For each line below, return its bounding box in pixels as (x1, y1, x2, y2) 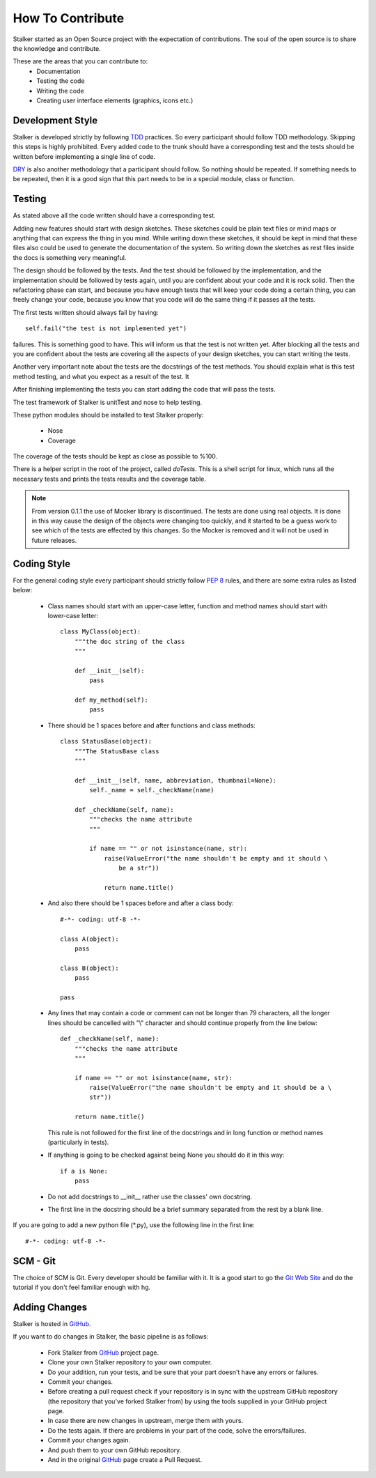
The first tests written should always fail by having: (13, 308, 159, 316)
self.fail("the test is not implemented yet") (25, 325, 187, 332)
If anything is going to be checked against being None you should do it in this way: (47, 1150, 285, 1160)
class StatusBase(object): (60, 737, 152, 746)
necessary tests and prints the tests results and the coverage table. (13, 475, 207, 483)
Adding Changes (13, 1301, 88, 1313)
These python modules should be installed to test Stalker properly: (13, 410, 204, 419)
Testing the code (36, 77, 85, 85)
